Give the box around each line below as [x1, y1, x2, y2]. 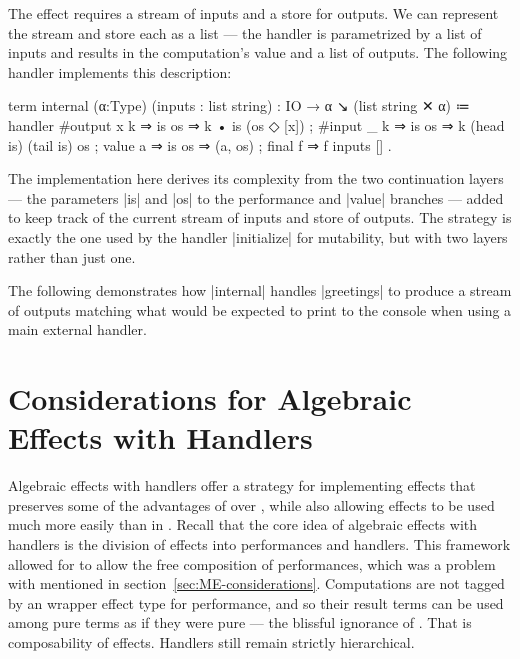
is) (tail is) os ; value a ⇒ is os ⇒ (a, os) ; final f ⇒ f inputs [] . [8, 134, 392, 155]
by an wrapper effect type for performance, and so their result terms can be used [8, 592, 504, 613]
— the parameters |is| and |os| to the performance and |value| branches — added [8, 187, 504, 208]
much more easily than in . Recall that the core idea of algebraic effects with [8, 514, 478, 535]
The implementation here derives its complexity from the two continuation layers [8, 168, 504, 189]
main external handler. [8, 319, 147, 340]
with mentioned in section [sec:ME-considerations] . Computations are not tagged [8, 573, 505, 594]
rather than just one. [8, 246, 136, 267]
